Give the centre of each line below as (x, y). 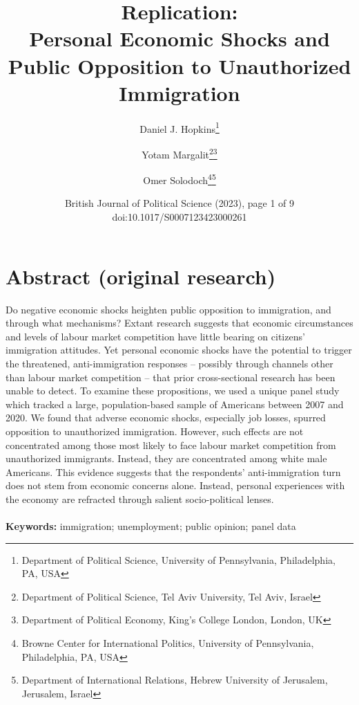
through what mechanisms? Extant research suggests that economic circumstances (179, 323)
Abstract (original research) (141, 276)
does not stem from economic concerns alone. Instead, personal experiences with (175, 485)
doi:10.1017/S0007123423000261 (179, 217)
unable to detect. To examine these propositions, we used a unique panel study (173, 391)
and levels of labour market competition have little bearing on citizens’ (155, 336)
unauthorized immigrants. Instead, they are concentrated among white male (166, 458)
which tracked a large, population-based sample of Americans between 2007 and (175, 404)
